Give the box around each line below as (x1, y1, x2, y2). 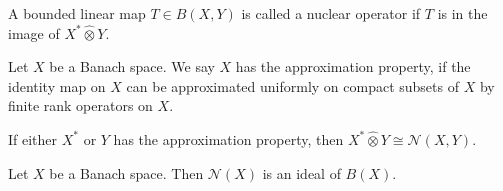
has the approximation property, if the (235, 56, 471, 77)
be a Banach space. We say (49, 56, 215, 77)
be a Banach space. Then (49, 162, 204, 183)
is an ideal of (262, 162, 341, 183)
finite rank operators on (8, 95, 153, 116)
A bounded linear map (8, 3, 146, 23)
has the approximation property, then (113, 128, 344, 149)
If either (8, 128, 58, 149)
